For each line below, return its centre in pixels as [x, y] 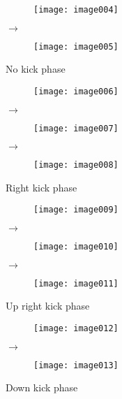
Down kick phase [42, 387]
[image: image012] [76, 329]
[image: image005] [76, 46]
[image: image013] [76, 365]
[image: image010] [76, 247]
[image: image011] [76, 283]
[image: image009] [76, 210]
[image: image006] [76, 91]
